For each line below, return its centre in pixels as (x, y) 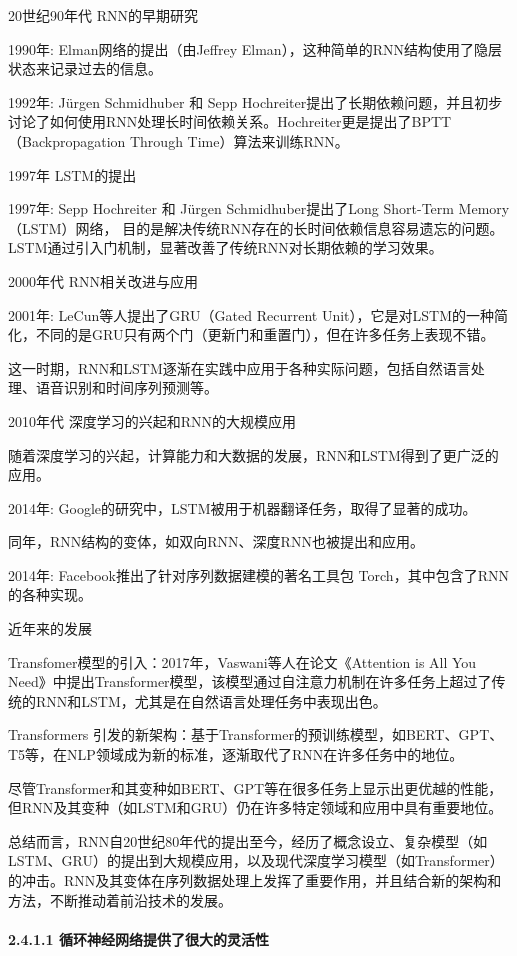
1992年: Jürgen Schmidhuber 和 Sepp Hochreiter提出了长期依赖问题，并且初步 (255, 101)
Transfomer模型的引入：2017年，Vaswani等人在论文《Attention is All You (242, 661)
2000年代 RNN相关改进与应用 (103, 280)
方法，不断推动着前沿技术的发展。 (120, 899)
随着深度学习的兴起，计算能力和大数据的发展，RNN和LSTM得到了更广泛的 (253, 454)
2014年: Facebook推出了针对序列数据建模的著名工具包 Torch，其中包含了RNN (258, 574)
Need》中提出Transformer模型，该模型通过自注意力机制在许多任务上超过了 (250, 681)
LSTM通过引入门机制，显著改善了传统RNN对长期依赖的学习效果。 (225, 247)
